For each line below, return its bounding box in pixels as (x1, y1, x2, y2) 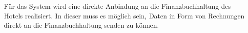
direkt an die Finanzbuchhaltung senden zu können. (4, 20, 159, 30)
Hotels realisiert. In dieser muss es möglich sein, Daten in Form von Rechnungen (4, 10, 245, 20)
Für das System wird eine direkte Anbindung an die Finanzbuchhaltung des (4, 1, 231, 11)
